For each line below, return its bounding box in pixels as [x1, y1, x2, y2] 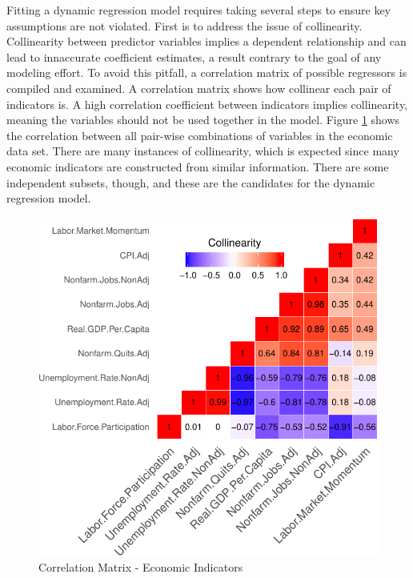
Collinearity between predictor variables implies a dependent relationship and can [6, 33, 407, 50]
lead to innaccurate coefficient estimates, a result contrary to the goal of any [6, 48, 382, 65]
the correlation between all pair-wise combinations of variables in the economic [6, 126, 393, 143]
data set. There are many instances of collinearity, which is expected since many [6, 142, 399, 159]
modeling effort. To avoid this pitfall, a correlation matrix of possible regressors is [6, 64, 407, 81]
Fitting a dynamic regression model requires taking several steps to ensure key [6, 2, 391, 18]
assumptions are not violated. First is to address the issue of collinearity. [6, 17, 363, 34]
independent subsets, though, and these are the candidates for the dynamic [6, 174, 375, 191]
